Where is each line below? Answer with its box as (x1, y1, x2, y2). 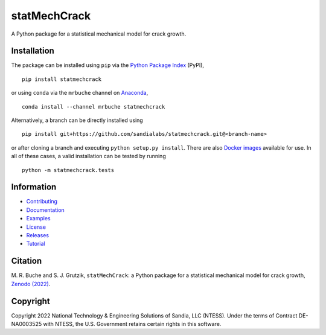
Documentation (26, 206, 65, 214)
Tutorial (26, 240, 45, 247)
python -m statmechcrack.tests (22, 167, 115, 173)
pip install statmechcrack (22, 75, 102, 83)
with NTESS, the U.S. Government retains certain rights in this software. (43, 321, 222, 328)
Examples (26, 215, 51, 222)
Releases (26, 232, 50, 239)
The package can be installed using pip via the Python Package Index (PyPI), (11, 62, 205, 69)
